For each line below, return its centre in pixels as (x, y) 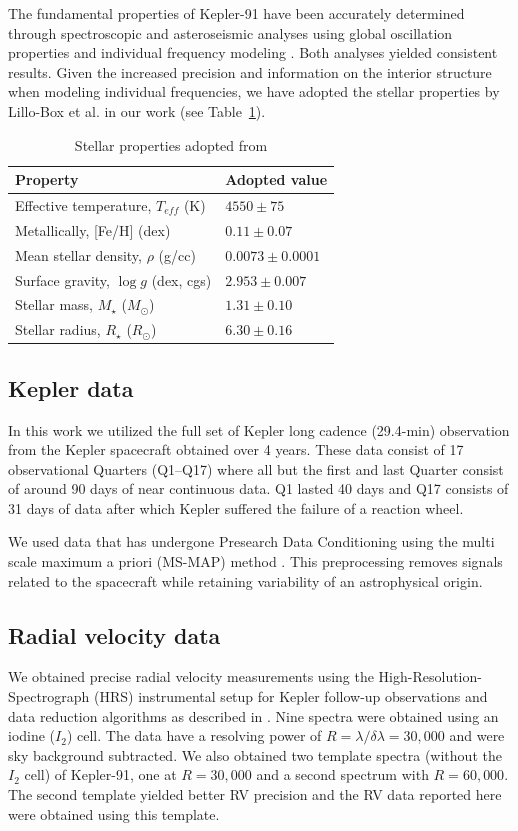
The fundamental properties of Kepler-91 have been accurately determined (236, 13)
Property (47, 179)
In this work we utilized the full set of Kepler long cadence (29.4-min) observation (259, 429)
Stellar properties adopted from (171, 144)
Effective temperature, (83, 205)
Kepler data (71, 387)
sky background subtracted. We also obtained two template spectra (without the (255, 754)
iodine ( (32, 735)
